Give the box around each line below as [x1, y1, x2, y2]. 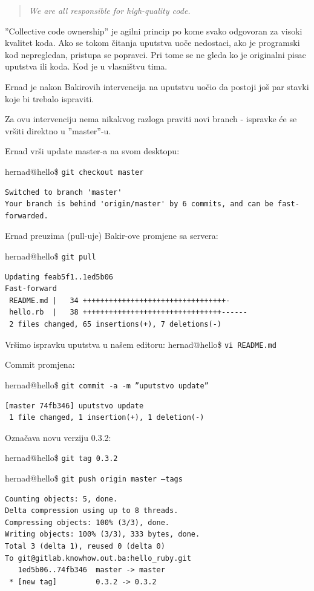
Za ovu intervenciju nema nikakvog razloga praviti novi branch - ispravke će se [5, 113, 297, 125]
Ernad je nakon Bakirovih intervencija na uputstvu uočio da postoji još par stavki [5, 80, 309, 93]
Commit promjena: [5, 358, 75, 371]
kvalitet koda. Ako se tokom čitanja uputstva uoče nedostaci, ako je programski [5, 36, 300, 49]
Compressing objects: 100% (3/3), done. [5, 518, 170, 527]
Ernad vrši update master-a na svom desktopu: [5, 145, 180, 157]
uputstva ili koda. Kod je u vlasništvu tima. [5, 60, 168, 73]
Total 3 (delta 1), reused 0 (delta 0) [5, 541, 165, 550]
